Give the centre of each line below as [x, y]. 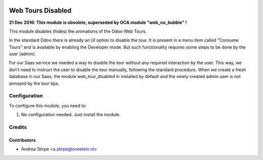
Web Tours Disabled [40, 10]
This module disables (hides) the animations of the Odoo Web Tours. [78, 31]
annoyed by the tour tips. [34, 83]
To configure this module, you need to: [48, 105]
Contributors [22, 140]
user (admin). [22, 54]
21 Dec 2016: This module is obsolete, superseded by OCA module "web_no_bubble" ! [98, 22]
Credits [18, 127]
